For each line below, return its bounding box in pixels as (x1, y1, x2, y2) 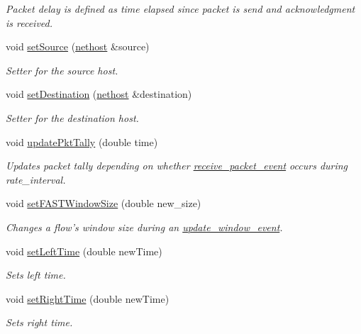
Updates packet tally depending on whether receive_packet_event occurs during (6, 158, 348, 173)
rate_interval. (6, 172, 66, 187)
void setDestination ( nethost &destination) (6, 87, 192, 101)
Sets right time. (6, 315, 73, 330)
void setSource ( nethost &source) (6, 39, 150, 54)
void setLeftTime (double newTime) (6, 243, 162, 258)
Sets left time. (6, 267, 66, 282)
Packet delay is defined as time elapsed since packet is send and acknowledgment (6, 1, 355, 16)
